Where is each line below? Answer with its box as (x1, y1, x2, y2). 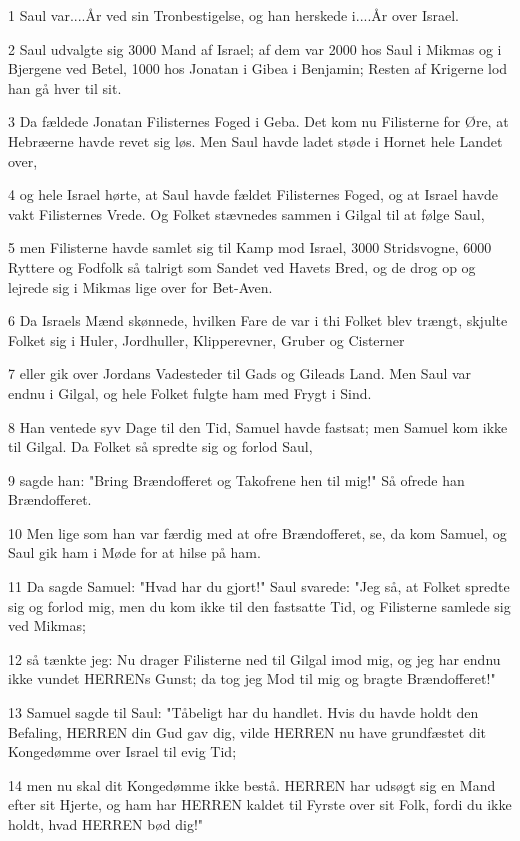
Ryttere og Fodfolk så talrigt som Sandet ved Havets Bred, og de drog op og (8, 256, 476, 277)
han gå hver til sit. (8, 77, 122, 98)
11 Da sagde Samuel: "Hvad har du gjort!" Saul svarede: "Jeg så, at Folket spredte (8, 576, 510, 597)
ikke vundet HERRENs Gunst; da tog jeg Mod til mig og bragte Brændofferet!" (8, 668, 496, 689)
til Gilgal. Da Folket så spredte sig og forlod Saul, (8, 436, 313, 457)
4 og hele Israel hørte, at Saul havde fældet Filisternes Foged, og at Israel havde (8, 184, 499, 205)
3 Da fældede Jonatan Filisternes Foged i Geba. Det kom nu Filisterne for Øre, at (8, 111, 509, 132)
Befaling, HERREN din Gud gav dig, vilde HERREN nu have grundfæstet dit (8, 721, 487, 742)
